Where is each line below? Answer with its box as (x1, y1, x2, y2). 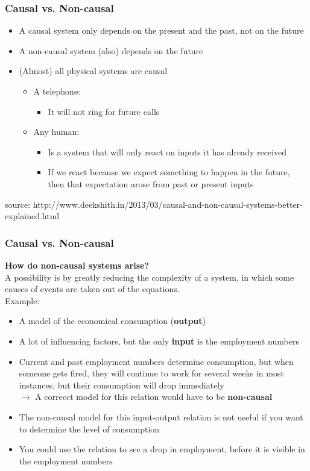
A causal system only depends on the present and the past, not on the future (19, 24, 304, 37)
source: (5, 198, 31, 210)
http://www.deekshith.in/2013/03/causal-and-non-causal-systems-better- (33, 198, 303, 210)
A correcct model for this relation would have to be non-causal (35, 390, 273, 403)
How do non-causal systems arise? (5, 258, 150, 271)
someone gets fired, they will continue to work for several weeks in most (19, 367, 284, 379)
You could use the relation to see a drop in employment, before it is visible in (19, 443, 305, 455)
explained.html (5, 210, 60, 222)
